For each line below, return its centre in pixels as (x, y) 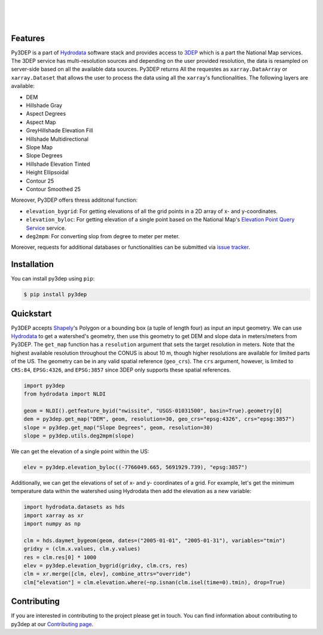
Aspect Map (41, 122)
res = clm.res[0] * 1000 (60, 557)
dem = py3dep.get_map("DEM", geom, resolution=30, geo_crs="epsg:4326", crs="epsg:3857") (159, 419)
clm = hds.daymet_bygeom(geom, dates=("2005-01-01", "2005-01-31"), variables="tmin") (155, 540)
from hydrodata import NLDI (65, 394)
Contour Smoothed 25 (53, 189)
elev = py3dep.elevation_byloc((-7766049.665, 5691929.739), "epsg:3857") (136, 467)
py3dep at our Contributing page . (52, 624)
